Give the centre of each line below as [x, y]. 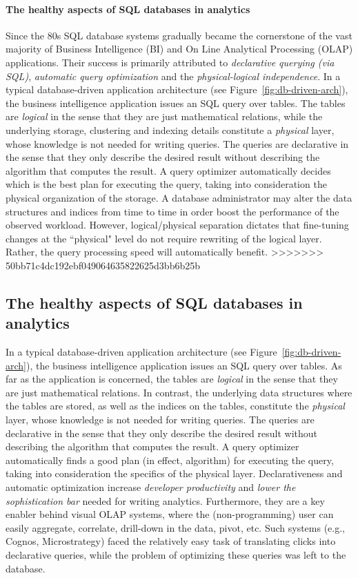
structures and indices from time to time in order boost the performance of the [172, 211]
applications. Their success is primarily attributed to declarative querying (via [170, 62]
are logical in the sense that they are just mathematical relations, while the [164, 116]
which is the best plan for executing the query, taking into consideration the [166, 184]
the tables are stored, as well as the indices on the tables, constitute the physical [175, 406]
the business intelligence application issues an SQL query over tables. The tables [176, 103]
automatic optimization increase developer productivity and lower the [151, 487]
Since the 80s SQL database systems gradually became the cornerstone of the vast [179, 35]
